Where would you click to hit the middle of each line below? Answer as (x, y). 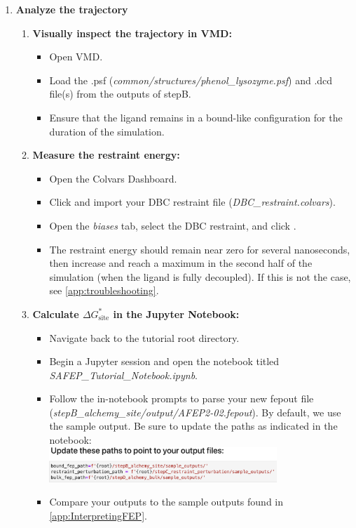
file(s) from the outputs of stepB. (120, 94)
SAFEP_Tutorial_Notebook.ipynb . (123, 375)
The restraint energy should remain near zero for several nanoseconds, (200, 249)
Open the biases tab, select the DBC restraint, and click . (173, 225)
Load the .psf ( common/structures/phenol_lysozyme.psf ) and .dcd (191, 80)
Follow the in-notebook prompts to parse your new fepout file (182, 398)
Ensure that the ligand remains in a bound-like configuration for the (196, 117)
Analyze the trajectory (72, 9)
